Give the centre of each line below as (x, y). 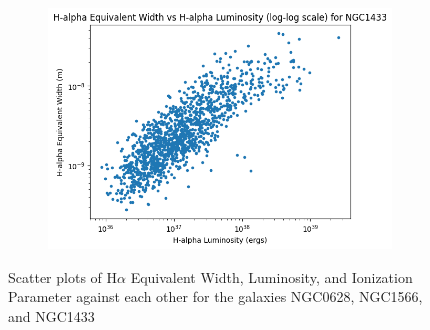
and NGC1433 (51, 315)
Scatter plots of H (63, 276)
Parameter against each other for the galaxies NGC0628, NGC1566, (215, 296)
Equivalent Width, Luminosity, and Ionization (271, 276)
